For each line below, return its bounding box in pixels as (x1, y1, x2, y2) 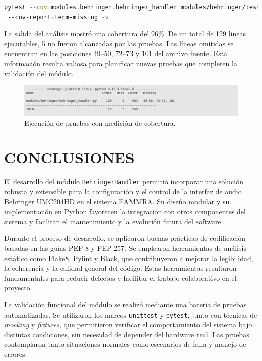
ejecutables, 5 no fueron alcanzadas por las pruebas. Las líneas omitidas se (4, 38, 234, 48)
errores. (4, 349, 27, 359)
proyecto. (4, 282, 32, 293)
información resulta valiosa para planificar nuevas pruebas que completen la (4, 58, 237, 68)
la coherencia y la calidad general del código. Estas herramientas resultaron (4, 263, 237, 273)
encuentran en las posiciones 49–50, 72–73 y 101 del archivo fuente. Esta (4, 48, 228, 59)
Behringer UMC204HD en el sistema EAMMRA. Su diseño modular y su (4, 196, 230, 207)
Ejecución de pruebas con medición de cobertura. (24, 117, 176, 128)
